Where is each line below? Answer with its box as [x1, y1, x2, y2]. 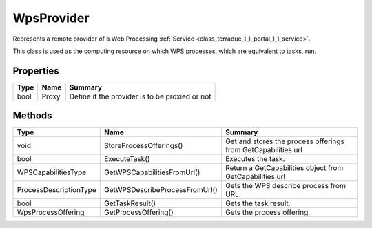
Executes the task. [225, 154, 285, 164]
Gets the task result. [225, 198, 291, 208]
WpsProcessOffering [17, 207, 85, 217]
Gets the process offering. [225, 207, 311, 217]
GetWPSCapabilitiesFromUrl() [103, 167, 200, 177]
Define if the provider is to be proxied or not [69, 92, 211, 101]
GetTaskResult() [103, 198, 156, 208]
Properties [12, 65, 59, 76]
